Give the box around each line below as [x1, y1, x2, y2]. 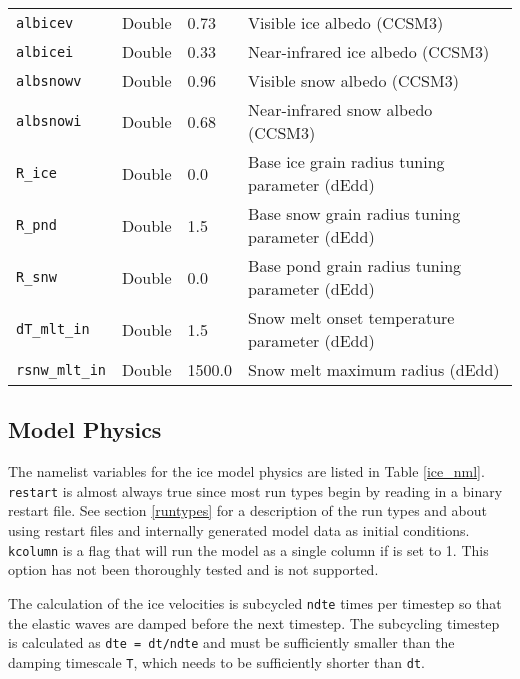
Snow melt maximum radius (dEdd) [248, 358, 500, 381]
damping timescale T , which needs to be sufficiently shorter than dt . [8, 651, 425, 672]
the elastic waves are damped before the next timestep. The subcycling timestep [8, 612, 500, 633]
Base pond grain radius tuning [248, 254, 462, 277]
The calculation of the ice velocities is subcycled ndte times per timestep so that [8, 592, 502, 613]
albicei [16, 43, 74, 60]
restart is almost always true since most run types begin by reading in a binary [8, 480, 503, 501]
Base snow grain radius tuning [248, 202, 461, 225]
